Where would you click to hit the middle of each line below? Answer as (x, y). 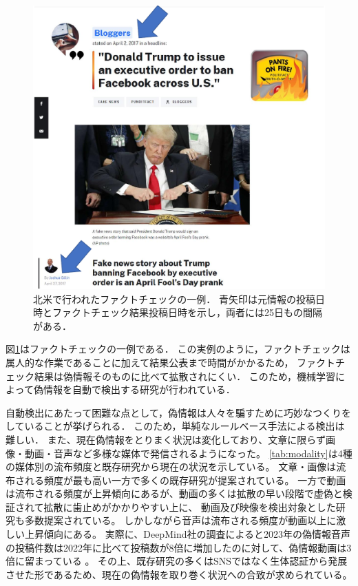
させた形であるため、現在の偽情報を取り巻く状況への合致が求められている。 (179, 574)
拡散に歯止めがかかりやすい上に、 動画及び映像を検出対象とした (190, 506)
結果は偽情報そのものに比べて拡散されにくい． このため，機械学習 (185, 376)
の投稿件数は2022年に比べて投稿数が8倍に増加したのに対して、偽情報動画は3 (179, 547)
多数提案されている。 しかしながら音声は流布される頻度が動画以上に (180, 520)
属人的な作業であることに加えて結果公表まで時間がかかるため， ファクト (171, 362)
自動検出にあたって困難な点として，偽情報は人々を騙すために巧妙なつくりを (178, 412)
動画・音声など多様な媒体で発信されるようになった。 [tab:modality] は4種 (188, 453)
